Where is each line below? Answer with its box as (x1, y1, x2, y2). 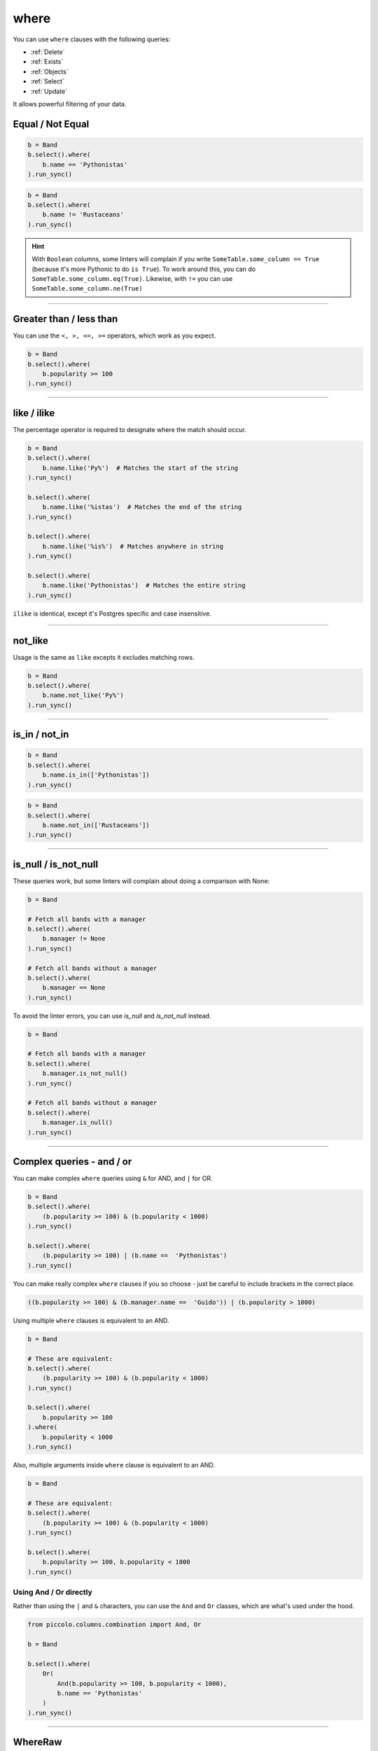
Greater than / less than (13, 313, 118, 325)
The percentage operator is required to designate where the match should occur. (13, 425, 246, 434)
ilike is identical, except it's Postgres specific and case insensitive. (13, 609, 211, 618)
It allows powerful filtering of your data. (13, 99, 127, 108)
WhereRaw (13, 1736, 62, 1748)
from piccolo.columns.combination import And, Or (27, 1621, 202, 1628)
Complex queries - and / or (13, 1156, 132, 1168)
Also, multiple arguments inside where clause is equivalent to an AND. (13, 1461, 216, 1469)
